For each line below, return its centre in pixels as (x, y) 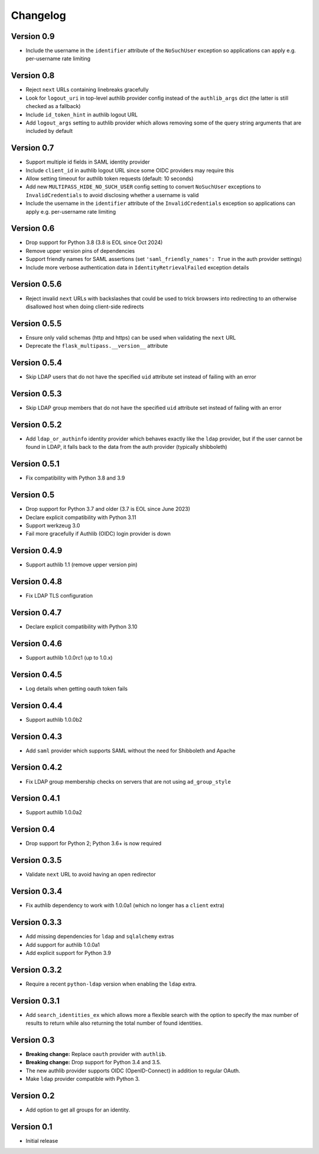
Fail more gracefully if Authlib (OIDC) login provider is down (98, 534)
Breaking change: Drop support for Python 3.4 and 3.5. (93, 1062)
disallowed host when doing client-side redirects (85, 307)
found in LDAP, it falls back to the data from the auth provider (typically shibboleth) (126, 447)
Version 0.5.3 (36, 394)
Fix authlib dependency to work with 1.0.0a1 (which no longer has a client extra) (125, 905)
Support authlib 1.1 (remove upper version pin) (82, 565)
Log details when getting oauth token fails (77, 689)
